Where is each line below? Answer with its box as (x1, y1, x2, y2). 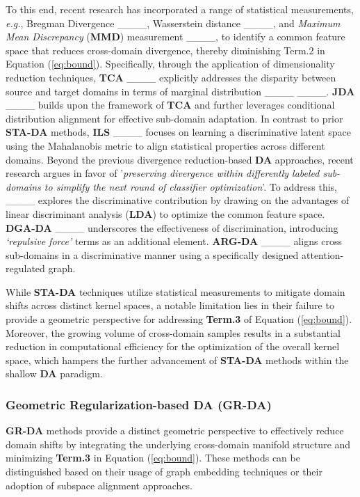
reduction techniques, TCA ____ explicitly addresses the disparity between (6, 70, 336, 84)
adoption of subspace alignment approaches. (6, 478, 193, 492)
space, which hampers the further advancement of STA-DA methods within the (6, 352, 349, 367)
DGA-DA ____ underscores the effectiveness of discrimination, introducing (6, 220, 338, 235)
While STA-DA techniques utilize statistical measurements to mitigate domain (6, 284, 345, 299)
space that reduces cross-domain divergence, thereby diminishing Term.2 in (6, 42, 325, 57)
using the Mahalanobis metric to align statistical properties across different (6, 138, 325, 152)
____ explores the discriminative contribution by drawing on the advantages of (6, 193, 350, 207)
